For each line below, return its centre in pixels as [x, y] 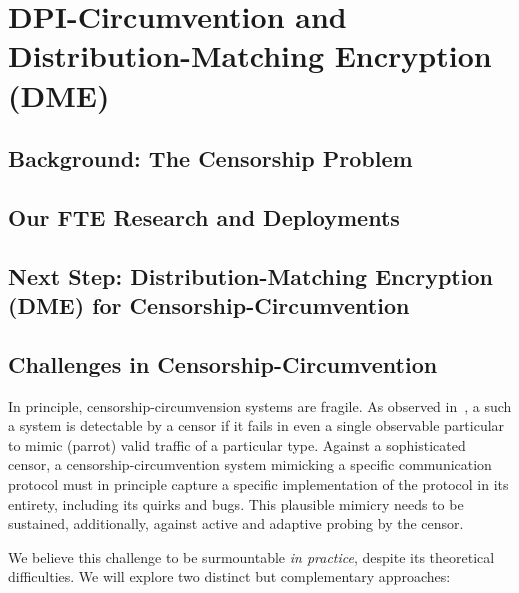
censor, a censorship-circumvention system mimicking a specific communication [250, 464]
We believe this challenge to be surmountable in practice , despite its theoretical [251, 556]
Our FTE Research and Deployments [204, 216]
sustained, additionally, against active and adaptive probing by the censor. [236, 523]
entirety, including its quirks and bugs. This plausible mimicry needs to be [236, 503]
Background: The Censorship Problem [210, 158]
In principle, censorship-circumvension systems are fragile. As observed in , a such [260, 405]
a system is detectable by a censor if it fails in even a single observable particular [256, 425]
